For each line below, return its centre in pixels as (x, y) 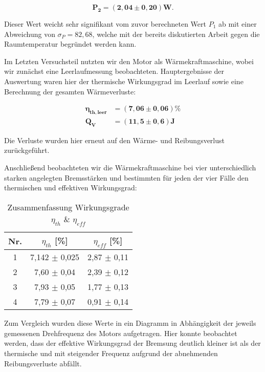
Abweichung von (30, 34)
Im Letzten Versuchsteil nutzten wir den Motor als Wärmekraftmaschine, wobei (129, 61)
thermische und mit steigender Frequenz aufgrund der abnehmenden (111, 353)
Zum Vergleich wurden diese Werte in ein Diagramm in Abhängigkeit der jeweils (130, 323)
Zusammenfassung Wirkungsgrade (68, 207)
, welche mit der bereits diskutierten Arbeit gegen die (176, 34)
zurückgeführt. (27, 150)
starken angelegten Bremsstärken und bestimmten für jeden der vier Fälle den (126, 177)
